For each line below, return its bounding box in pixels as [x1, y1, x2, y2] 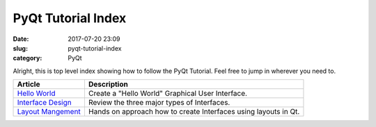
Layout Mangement [17, 107, 81, 117]
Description [88, 80, 128, 90]
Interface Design [17, 98, 72, 108]
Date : [13, 35, 29, 43]
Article [17, 80, 40, 90]
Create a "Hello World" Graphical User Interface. [88, 89, 247, 99]
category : [13, 54, 42, 62]
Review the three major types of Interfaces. [88, 98, 230, 108]
